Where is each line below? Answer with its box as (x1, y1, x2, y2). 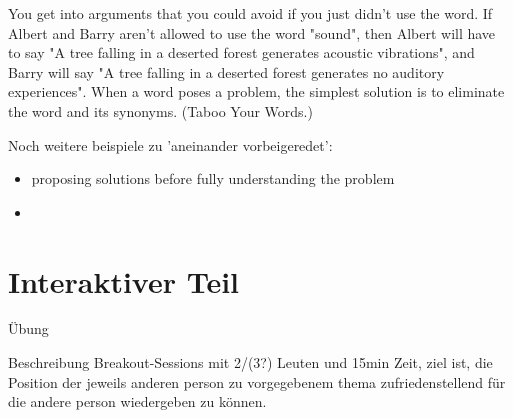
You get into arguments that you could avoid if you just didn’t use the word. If (8, 3, 493, 23)
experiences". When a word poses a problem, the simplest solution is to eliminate (8, 81, 505, 102)
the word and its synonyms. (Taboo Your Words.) (8, 100, 313, 121)
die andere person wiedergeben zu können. (8, 391, 267, 412)
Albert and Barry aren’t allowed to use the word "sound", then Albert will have (8, 22, 496, 43)
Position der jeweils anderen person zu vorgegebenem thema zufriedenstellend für (8, 371, 506, 392)
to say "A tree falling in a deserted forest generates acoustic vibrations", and (8, 42, 475, 63)
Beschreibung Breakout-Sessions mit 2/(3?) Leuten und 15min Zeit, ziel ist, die (8, 352, 493, 373)
